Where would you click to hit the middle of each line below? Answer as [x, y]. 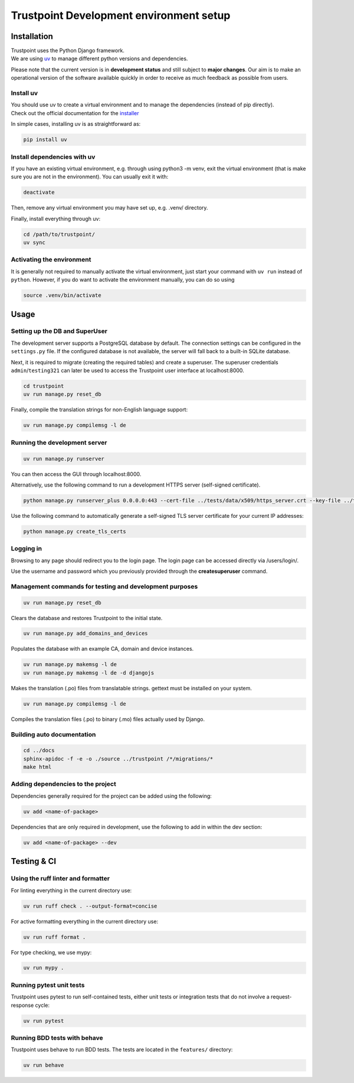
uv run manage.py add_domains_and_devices [86, 634]
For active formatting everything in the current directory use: [85, 921]
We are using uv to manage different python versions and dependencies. [99, 58]
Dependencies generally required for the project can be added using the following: [111, 796]
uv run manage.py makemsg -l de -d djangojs [89, 673]
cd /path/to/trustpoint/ [59, 234]
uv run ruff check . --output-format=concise [90, 906]
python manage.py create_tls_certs [75, 531]
